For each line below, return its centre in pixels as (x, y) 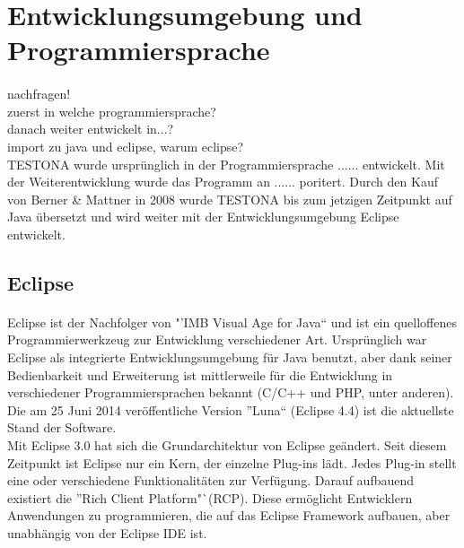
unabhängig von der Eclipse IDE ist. (107, 533)
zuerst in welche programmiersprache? (112, 111)
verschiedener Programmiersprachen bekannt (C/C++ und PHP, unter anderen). (231, 392)
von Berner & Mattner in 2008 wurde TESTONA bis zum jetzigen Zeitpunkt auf (230, 199)
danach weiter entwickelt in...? (91, 129)
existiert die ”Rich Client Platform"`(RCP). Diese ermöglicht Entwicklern (210, 497)
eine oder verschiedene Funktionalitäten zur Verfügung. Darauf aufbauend (211, 480)
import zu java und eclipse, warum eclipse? (126, 146)
